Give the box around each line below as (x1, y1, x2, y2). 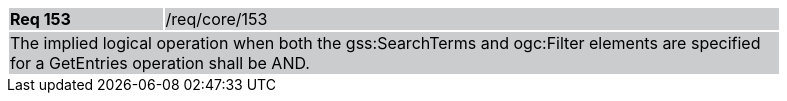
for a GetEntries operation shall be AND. (10, 53, 310, 73)
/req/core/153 (165, 9, 268, 29)
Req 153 (10, 9, 71, 29)
